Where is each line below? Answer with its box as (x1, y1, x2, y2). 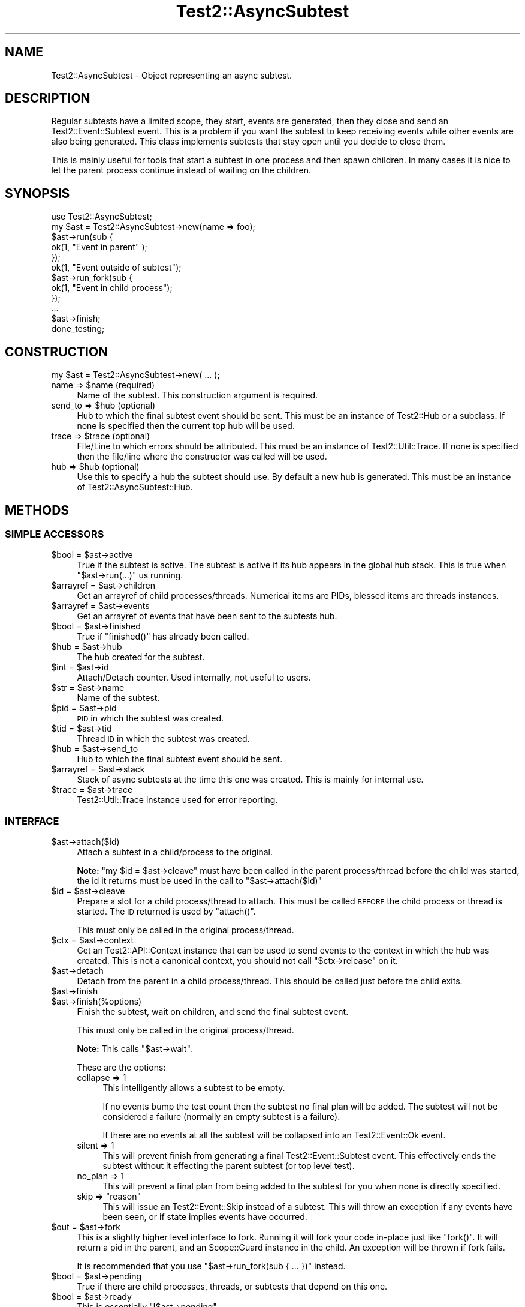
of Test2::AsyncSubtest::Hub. (77, 482, 193, 493)
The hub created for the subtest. (77, 652, 205, 663)
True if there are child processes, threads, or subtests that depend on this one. (77, 1281, 388, 1292)
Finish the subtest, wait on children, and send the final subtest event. (77, 1006, 349, 1017)
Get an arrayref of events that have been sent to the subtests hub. (77, 611, 337, 622)
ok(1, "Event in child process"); (51, 283, 173, 293)
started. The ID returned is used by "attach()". (77, 906, 256, 917)
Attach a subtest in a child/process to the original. (77, 847, 273, 858)
